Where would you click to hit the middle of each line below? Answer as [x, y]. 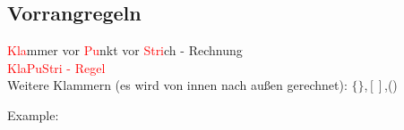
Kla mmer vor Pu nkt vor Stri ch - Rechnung [125, 50]
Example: [33, 114]
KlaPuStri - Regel [56, 67]
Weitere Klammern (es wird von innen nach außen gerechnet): [177, 85]
